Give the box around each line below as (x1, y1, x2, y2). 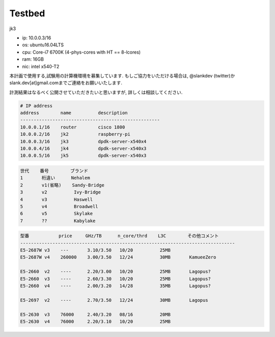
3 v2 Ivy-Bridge (20, 189, 101, 195)
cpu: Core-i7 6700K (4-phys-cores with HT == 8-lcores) (22, 49, 141, 55)
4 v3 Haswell (20, 196, 93, 202)
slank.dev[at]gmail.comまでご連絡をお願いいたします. (9, 80, 122, 86)
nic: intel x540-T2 (22, 63, 60, 69)
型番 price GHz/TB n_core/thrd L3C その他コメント (20, 233, 219, 239)
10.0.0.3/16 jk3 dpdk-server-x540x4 (20, 138, 147, 144)
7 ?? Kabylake (20, 218, 96, 224)
